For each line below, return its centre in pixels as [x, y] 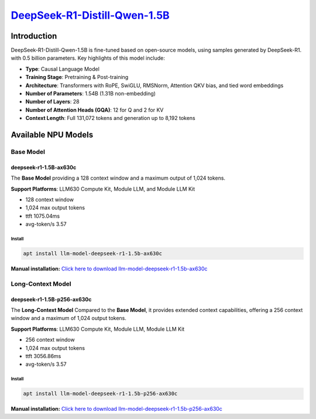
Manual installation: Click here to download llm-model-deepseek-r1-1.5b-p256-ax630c [116, 409]
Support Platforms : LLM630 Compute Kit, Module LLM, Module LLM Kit [98, 329]
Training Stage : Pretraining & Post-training [77, 77]
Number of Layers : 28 [52, 102]
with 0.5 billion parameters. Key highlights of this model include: [88, 58]
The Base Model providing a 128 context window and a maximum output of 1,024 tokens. [118, 178]
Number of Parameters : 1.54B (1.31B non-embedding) [91, 94]
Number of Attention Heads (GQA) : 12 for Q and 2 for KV [95, 110]
